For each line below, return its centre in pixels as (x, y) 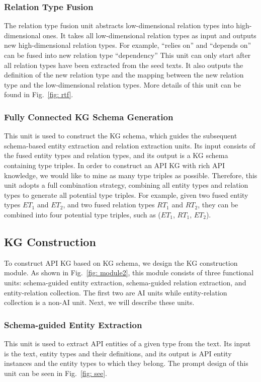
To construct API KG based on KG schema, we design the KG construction (121, 262)
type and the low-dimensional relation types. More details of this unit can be (122, 84)
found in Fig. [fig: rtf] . (39, 94)
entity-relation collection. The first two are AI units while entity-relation (116, 292)
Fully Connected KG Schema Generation (89, 117)
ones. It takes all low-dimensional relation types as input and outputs (150, 35)
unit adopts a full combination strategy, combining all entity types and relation (126, 185)
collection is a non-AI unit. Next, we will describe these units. (99, 302)
